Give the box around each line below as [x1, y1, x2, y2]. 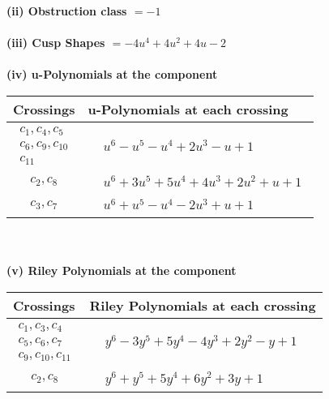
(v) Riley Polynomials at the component [6, 262, 237, 279]
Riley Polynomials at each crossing [89, 295, 316, 315]
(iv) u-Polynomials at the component [6, 66, 218, 83]
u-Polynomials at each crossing [88, 99, 288, 118]
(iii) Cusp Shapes [6, 34, 105, 51]
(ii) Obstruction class [6, 2, 127, 19]
